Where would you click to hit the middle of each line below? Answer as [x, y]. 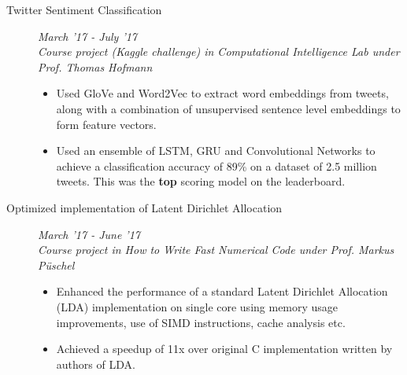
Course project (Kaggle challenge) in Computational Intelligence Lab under [219, 51]
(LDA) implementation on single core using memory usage [197, 306]
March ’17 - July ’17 [88, 36]
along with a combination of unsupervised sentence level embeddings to [228, 108]
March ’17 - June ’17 [89, 234]
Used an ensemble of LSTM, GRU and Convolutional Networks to [216, 151]
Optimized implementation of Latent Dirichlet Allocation [144, 207]
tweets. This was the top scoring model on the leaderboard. [201, 181]
